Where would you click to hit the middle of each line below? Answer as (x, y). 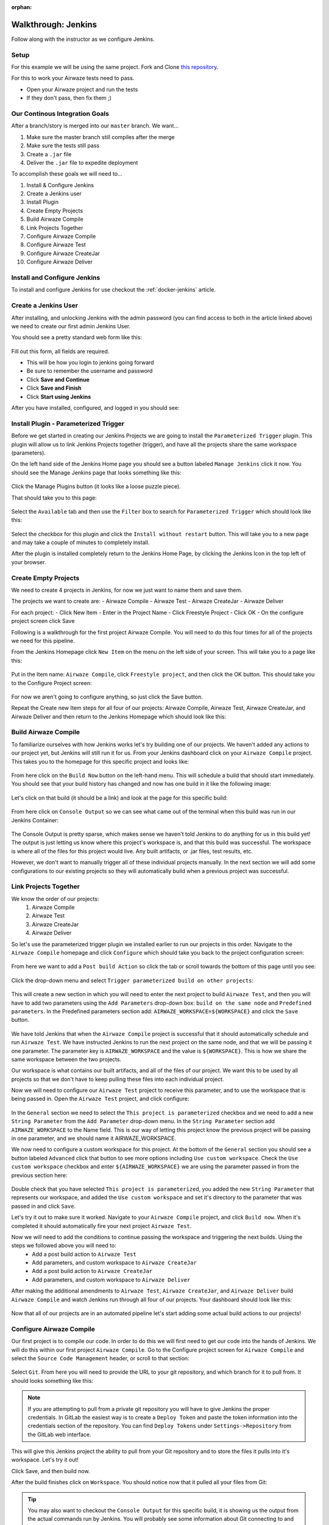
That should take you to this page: (54, 498)
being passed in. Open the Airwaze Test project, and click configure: (100, 1099)
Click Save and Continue (58, 379)
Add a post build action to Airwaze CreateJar (92, 1271)
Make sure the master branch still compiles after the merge (101, 137)
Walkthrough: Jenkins (54, 24)
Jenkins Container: (35, 820)
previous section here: (39, 1175)
